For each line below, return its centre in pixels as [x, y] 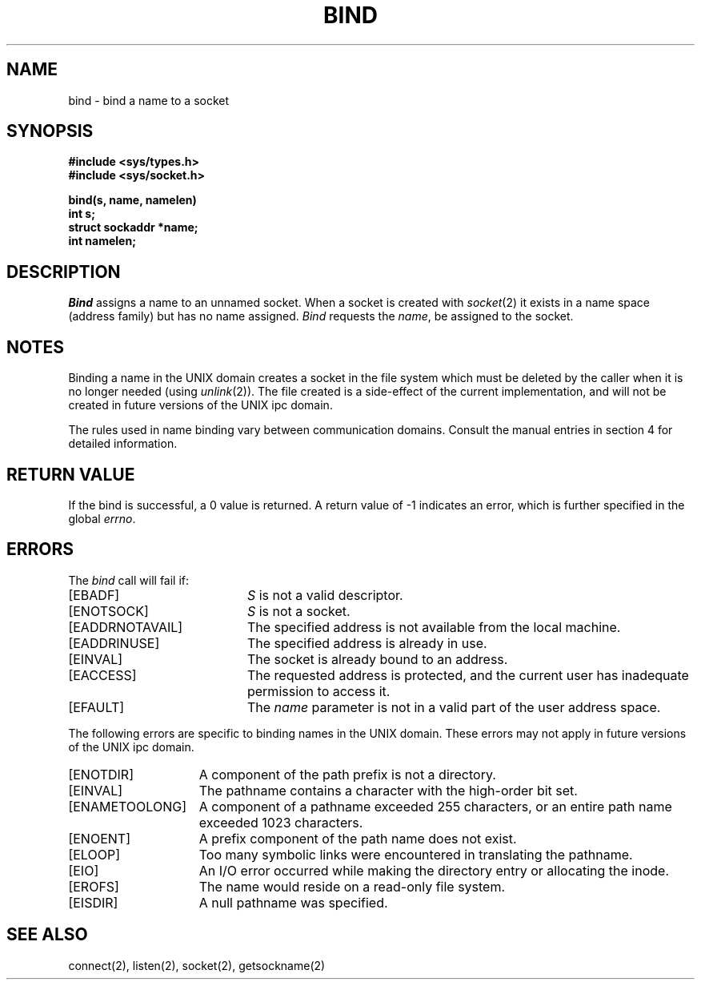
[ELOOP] [94, 854]
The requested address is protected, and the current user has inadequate [468, 675]
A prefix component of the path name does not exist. [358, 838]
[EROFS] [94, 886]
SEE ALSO [47, 935]
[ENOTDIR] [101, 774]
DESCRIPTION [64, 272]
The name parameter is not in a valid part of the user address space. [454, 707]
